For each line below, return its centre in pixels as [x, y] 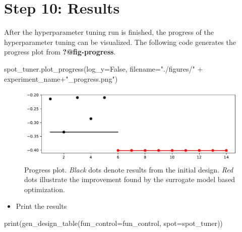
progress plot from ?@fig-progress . [60, 52]
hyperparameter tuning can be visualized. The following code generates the [120, 42]
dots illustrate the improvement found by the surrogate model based [130, 179]
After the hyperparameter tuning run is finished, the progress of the [109, 32]
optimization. [45, 189]
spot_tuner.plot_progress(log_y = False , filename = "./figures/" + [104, 68]
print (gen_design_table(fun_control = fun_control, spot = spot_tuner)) [113, 223]
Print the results [41, 206]
